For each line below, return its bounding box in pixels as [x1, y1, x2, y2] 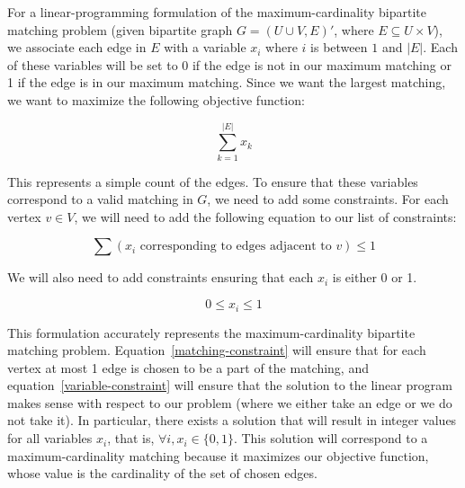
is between [310, 38, 368, 57]
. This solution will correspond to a [233, 429, 428, 448]
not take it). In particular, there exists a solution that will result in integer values [7, 411, 457, 430]
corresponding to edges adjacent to [139, 240, 332, 253]
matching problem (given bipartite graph [7, 20, 233, 39]
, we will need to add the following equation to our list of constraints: [74, 207, 457, 226]
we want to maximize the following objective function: [7, 90, 305, 109]
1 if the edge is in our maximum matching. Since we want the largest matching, [7, 73, 446, 92]
